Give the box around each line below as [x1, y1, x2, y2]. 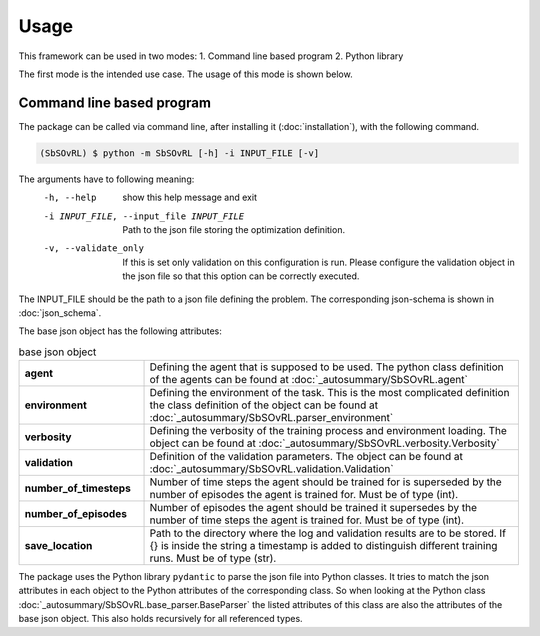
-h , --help [43, 192, 97, 204]
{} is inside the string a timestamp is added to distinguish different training [149, 539, 498, 553]
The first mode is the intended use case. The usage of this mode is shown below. [18, 68, 354, 80]
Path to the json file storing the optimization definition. [122, 223, 345, 235]
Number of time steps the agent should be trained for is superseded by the [149, 475, 502, 489]
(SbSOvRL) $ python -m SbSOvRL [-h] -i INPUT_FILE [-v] [39, 147, 320, 159]
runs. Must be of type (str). [149, 551, 277, 565]
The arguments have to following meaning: [18, 173, 195, 185]
